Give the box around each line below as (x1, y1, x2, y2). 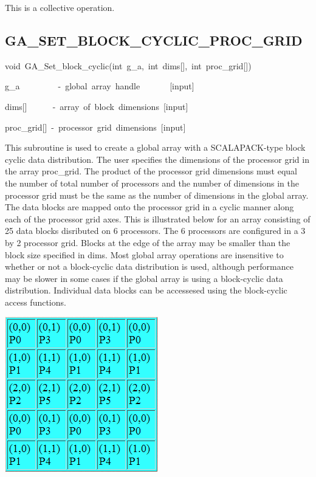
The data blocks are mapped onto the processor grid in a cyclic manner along (5, 201, 294, 213)
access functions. (5, 295, 66, 308)
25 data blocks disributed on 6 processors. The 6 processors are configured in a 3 (5, 224, 306, 237)
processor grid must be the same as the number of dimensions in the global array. (5, 188, 309, 201)
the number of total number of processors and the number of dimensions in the (5, 176, 299, 189)
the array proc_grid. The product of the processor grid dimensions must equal (5, 165, 297, 177)
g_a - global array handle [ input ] (5, 80, 194, 92)
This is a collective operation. (5, 1, 115, 13)
